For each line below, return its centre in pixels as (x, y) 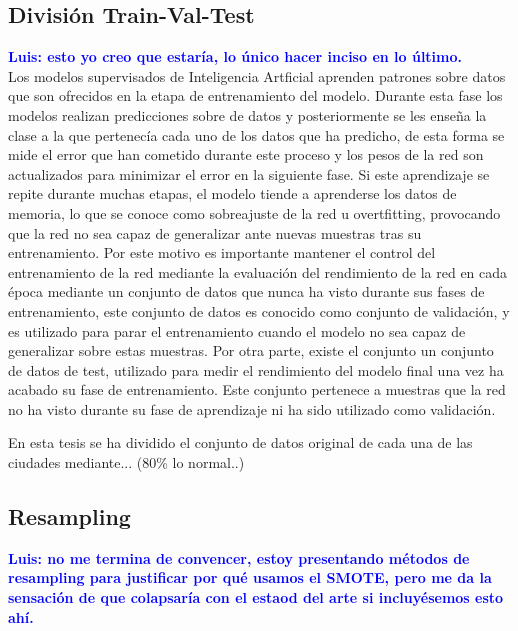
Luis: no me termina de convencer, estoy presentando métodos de (239, 557)
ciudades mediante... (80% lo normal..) (126, 462)
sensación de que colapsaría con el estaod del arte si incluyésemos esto (256, 597)
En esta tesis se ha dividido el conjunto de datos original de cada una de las (240, 442)
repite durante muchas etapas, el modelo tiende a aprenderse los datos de (232, 193)
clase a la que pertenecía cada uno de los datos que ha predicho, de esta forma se (256, 134)
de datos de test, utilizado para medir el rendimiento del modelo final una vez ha (256, 369)
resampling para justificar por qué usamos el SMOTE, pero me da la (250, 577)
